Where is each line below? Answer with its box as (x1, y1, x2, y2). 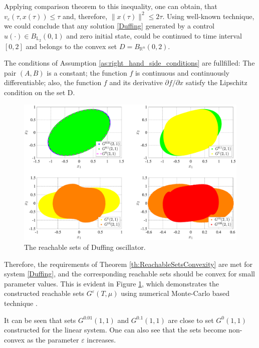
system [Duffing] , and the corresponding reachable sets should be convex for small (4, 268, 255, 279)
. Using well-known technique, (162, 11, 254, 21)
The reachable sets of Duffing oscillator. (24, 242, 146, 252)
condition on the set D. (4, 87, 75, 98)
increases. (87, 334, 116, 344)
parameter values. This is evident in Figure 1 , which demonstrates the (4, 278, 219, 288)
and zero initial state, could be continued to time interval (66, 30, 242, 41)
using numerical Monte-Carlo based (121, 288, 230, 298)
